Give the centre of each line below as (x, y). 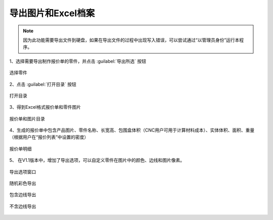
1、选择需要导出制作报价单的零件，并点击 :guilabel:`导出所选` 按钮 (78, 61)
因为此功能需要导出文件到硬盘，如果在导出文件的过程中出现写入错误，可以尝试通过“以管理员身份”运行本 (131, 40)
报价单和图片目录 (27, 118)
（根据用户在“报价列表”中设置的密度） (49, 137)
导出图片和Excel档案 (52, 13)
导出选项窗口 (23, 171)
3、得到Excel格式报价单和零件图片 (45, 107)
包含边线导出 (23, 195)
